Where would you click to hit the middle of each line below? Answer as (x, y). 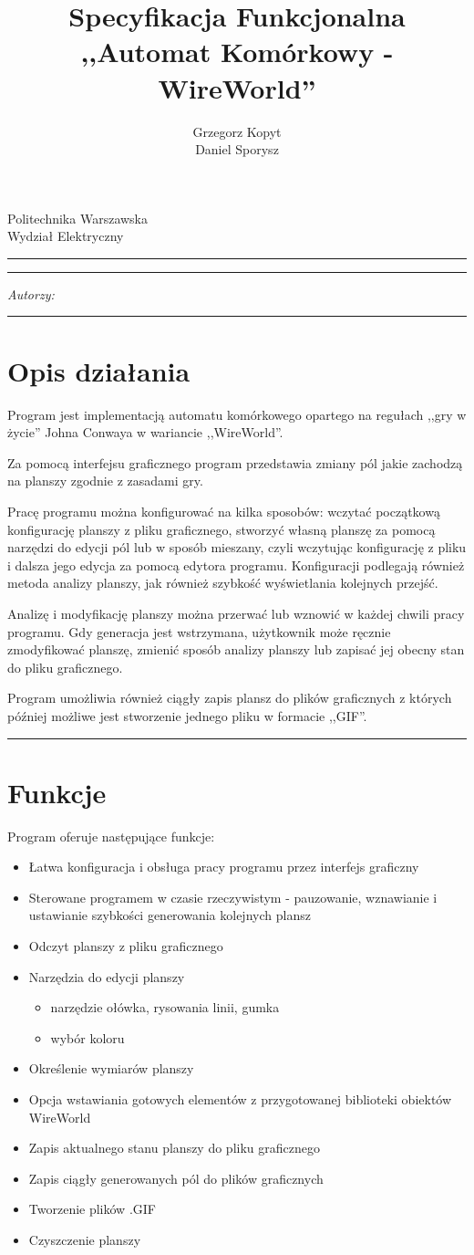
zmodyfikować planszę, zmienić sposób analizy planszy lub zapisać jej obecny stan (236, 649)
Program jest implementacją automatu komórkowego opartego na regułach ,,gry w (237, 414)
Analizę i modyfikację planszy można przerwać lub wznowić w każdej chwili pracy (236, 613)
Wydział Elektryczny (66, 236)
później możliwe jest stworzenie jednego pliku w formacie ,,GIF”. (187, 715)
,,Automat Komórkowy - (237, 52)
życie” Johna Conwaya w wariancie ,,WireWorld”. (145, 432)
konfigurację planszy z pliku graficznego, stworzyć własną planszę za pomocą (222, 529)
